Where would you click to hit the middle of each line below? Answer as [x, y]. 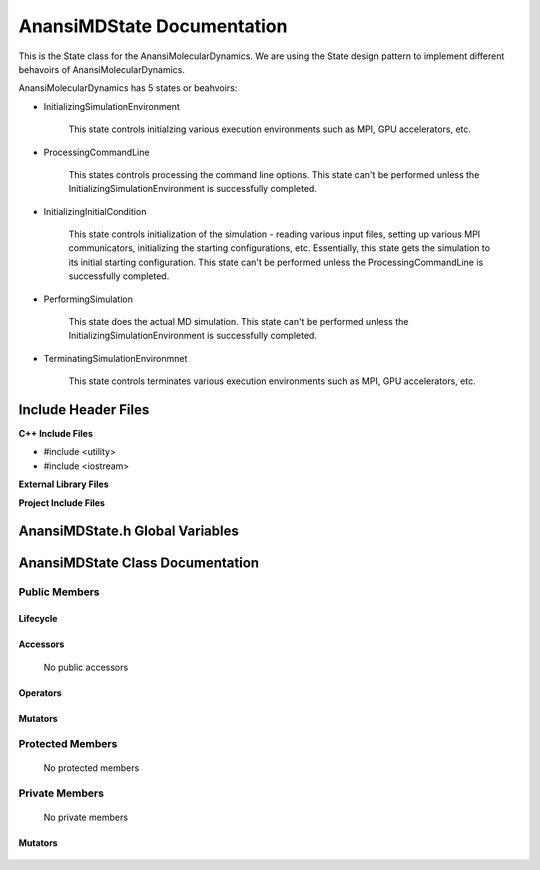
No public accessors [86, 667]
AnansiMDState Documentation [153, 26]
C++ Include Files [56, 434]
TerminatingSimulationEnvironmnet [115, 358]
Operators [40, 692]
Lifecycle [38, 619]
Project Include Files [61, 502]
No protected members [91, 767]
